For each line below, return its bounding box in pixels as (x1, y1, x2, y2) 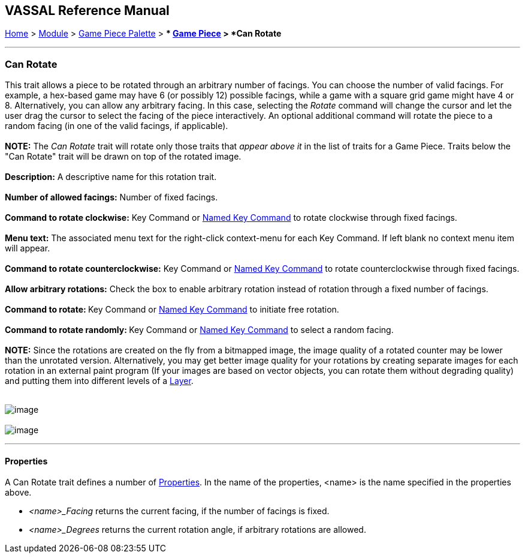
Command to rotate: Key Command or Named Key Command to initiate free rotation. (5, 304, 339, 315)
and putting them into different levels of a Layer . (5, 376, 194, 386)
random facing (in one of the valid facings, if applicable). (5, 121, 228, 131)
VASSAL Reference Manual (5, 3, 170, 18)
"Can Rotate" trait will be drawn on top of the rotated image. (5, 151, 242, 162)
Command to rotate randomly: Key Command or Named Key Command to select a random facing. (5, 325, 394, 335)
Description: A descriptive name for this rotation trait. (5, 172, 217, 182)
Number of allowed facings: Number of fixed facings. (5, 192, 218, 203)
